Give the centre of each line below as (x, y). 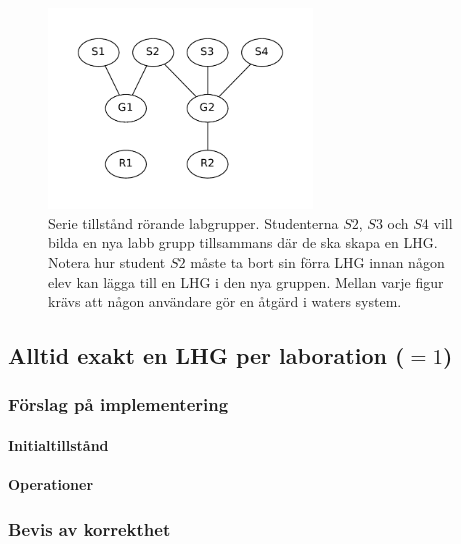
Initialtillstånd (58, 444)
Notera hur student (107, 261)
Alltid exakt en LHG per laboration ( (206, 355)
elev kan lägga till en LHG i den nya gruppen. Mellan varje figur (246, 281)
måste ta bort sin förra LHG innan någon (317, 261)
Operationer (51, 484)
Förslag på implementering (118, 404)
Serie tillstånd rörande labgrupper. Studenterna (193, 222)
